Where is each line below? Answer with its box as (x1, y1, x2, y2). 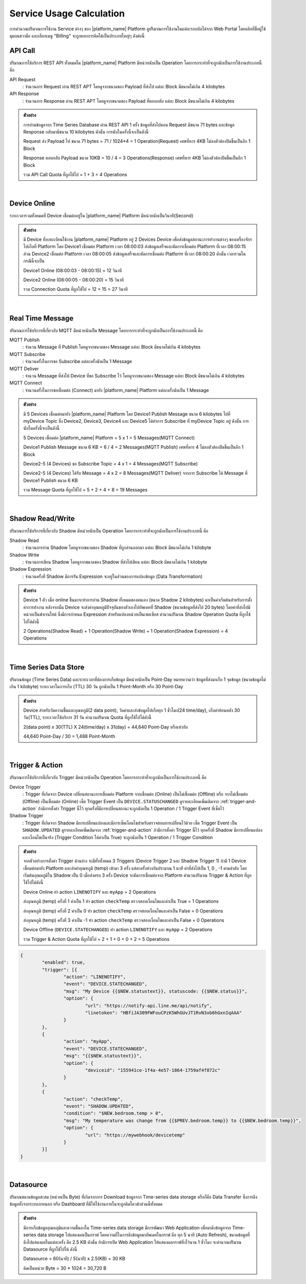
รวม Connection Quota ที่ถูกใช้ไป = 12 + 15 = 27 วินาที (23, 286, 128, 292)
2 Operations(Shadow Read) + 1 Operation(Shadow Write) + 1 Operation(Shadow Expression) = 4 (23, 628, 228, 634)
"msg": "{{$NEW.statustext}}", (63, 1053, 142, 1059)
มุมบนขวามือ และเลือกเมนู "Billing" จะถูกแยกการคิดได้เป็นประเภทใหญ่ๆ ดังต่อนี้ (9, 32, 145, 39)
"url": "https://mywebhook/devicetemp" (85, 1132, 186, 1138)
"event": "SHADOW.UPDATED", (63, 1103, 134, 1109)
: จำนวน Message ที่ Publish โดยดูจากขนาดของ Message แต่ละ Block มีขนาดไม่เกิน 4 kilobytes (22, 344, 201, 350)
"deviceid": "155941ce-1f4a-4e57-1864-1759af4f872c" (85, 1067, 220, 1073)
